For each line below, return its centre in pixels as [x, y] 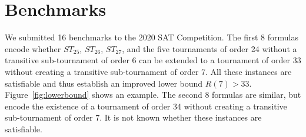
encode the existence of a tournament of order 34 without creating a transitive [146, 106]
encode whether [33, 48]
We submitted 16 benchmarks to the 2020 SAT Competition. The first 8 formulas [152, 37]
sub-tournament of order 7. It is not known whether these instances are [133, 117]
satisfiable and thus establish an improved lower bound [104, 83]
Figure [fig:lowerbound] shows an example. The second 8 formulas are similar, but [153, 95]
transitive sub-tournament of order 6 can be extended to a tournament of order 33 [153, 60]
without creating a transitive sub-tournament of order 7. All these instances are [148, 71]
